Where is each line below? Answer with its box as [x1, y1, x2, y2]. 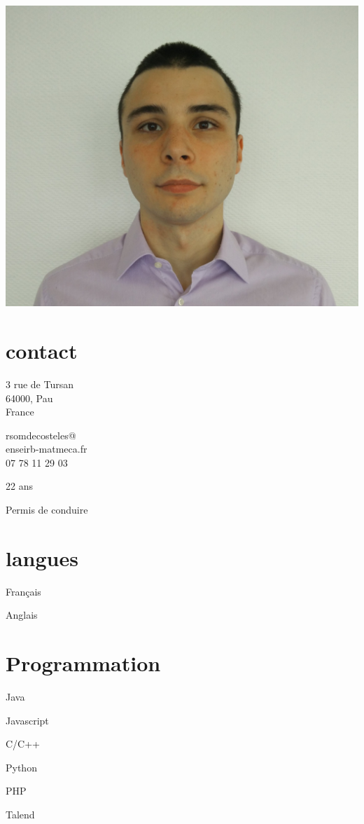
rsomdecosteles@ [6, 427, 76, 442]
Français [6, 584, 41, 598]
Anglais [6, 607, 38, 622]
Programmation [6, 649, 161, 678]
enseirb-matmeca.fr [6, 441, 87, 456]
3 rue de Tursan [6, 376, 73, 391]
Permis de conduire [6, 502, 88, 517]
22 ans [6, 479, 33, 493]
